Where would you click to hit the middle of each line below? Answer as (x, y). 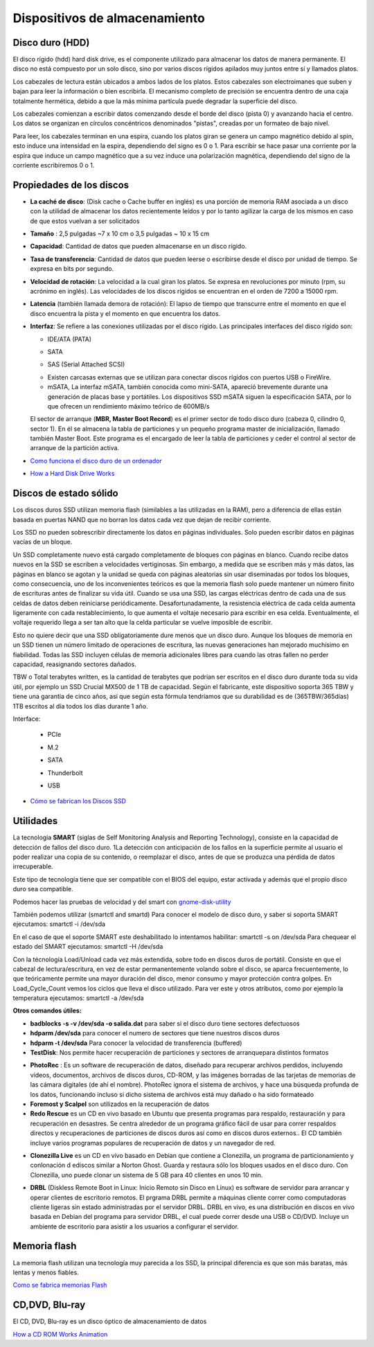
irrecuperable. (33, 866)
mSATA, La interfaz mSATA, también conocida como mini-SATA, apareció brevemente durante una (188, 387)
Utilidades (35, 821)
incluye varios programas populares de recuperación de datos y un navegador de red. (153, 1143)
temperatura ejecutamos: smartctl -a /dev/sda (79, 998)
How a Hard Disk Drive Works (72, 474)
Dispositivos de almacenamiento (109, 18)
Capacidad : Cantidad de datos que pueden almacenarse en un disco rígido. (139, 247)
